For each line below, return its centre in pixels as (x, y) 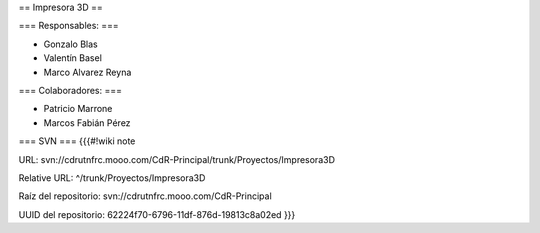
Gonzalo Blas (71, 44)
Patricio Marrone (78, 109)
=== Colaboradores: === (70, 90)
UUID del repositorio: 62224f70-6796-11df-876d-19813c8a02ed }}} (157, 214)
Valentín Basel (72, 58)
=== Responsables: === (68, 26)
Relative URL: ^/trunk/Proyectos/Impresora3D (112, 177)
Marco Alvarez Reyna (87, 72)
